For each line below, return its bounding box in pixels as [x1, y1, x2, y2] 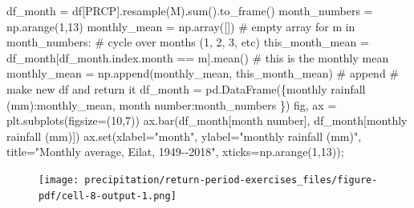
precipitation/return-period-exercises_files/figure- [84, 174, 378, 186]
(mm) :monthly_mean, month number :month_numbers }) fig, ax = [6, 96, 337, 113]
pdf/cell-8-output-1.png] [39, 190, 177, 202]
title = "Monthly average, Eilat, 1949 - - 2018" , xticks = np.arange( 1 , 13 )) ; [6, 143, 344, 160]
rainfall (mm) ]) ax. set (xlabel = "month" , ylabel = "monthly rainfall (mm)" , [6, 127, 362, 144]
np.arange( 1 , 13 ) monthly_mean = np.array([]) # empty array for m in [6, 18, 355, 34]
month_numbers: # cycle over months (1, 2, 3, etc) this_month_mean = [6, 34, 369, 50]
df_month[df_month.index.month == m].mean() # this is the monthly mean [6, 49, 389, 66]
